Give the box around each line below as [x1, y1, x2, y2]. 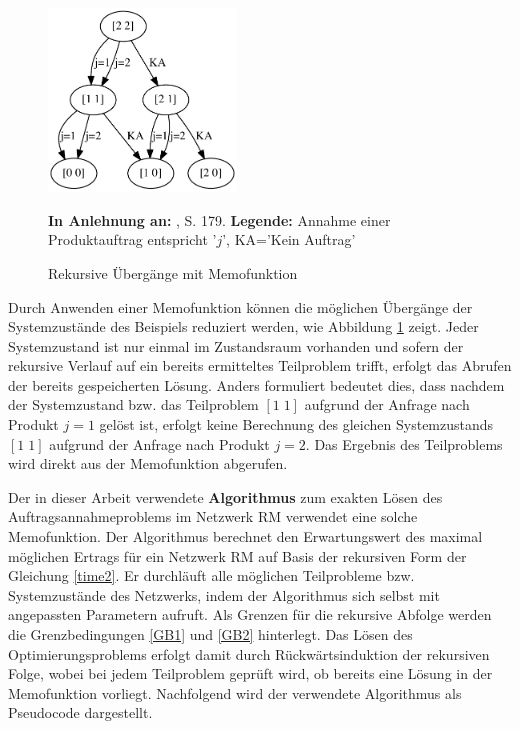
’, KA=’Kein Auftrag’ [222, 229, 356, 250]
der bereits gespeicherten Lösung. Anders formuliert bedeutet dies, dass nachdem [8, 374, 505, 395]
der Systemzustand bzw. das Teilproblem [8, 394, 259, 415]
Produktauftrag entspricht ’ [48, 229, 217, 250]
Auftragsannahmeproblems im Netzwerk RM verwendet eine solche [8, 506, 418, 527]
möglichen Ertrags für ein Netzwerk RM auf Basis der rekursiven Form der [8, 545, 467, 566]
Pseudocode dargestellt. [8, 702, 153, 723]
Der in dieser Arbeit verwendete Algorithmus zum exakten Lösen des [8, 486, 443, 507]
